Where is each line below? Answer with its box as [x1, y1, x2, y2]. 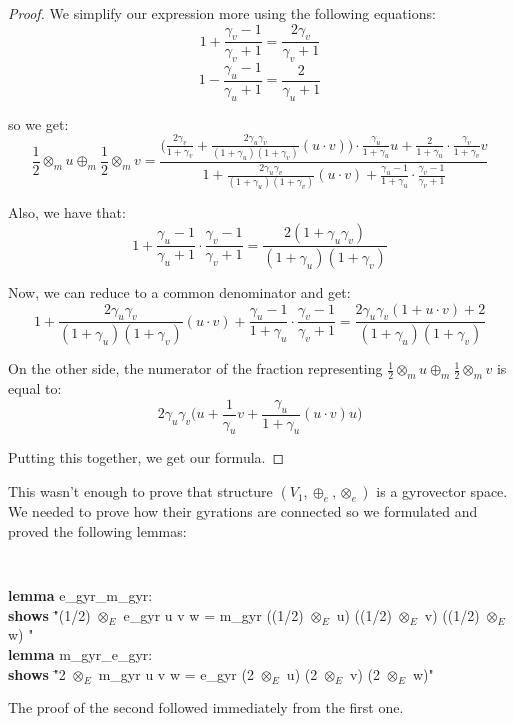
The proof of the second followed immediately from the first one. [8, 697, 404, 718]
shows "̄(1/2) [8, 604, 91, 625]
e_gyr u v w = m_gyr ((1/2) [123, 604, 304, 625]
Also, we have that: [8, 202, 126, 223]
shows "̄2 [8, 663, 66, 684]
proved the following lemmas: [8, 520, 187, 541]
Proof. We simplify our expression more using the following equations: [8, 3, 436, 23]
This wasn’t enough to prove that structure [8, 481, 273, 502]
